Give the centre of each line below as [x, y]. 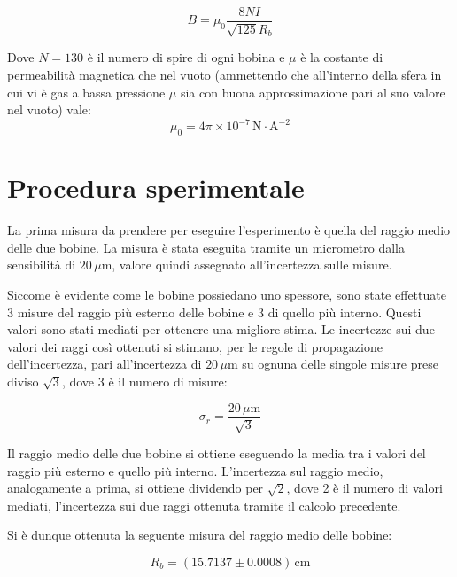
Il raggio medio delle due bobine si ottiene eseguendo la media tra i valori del [217, 453]
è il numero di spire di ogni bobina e [186, 57]
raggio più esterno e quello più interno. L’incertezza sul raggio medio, [195, 470]
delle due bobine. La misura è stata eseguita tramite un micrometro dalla [206, 247]
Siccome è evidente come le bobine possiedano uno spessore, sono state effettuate [227, 295]
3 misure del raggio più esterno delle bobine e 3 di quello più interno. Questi [214, 312]
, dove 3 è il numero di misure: [144, 381]
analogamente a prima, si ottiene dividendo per [136, 488]
